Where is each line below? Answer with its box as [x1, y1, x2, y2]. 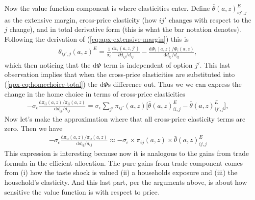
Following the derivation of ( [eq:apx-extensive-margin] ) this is [4, 33, 189, 44]
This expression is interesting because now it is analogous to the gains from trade [4, 148, 249, 158]
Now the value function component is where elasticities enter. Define [4, 3, 210, 13]
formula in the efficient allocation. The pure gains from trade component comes [4, 157, 243, 168]
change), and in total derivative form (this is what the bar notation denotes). [9, 24, 241, 34]
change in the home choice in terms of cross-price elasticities [4, 88, 185, 99]
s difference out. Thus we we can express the [108, 79, 242, 89]
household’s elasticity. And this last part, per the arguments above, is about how [4, 176, 247, 187]
